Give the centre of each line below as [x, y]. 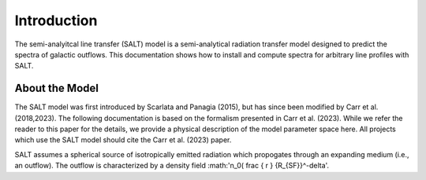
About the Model [56, 88]
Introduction [56, 20]
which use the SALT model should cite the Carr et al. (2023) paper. [123, 140]
